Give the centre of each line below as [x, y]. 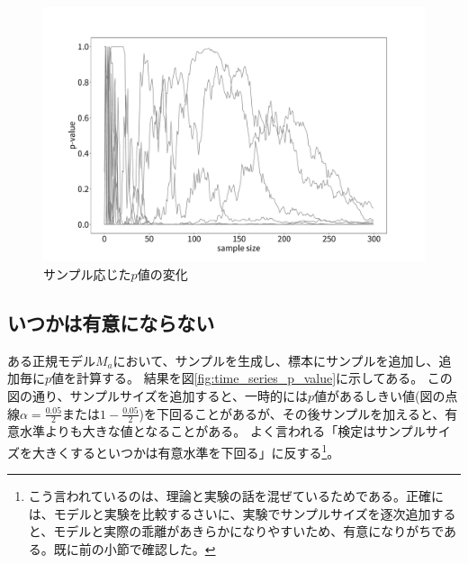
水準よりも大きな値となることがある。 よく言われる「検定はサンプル [222, 431]
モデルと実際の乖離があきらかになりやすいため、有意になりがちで [249, 531]
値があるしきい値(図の [380, 395]
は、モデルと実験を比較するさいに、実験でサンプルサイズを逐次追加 [229, 513]
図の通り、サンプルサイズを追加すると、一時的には [158, 395]
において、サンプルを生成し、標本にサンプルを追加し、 [276, 360]
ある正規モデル [51, 360]
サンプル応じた [87, 273]
